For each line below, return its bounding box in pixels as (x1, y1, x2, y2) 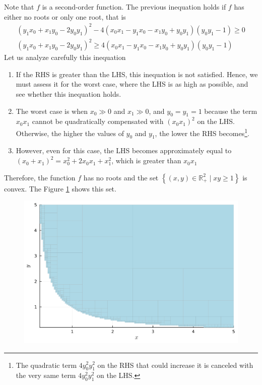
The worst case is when (16, 105, 88, 116)
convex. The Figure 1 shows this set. (4, 183, 116, 194)
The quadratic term (16, 359, 77, 370)
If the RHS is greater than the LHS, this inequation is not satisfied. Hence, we (16, 69, 258, 79)
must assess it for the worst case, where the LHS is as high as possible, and (16, 79, 248, 89)
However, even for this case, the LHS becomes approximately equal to (16, 145, 232, 156)
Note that (4, 2, 34, 12)
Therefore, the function (4, 172, 76, 182)
